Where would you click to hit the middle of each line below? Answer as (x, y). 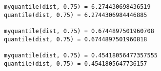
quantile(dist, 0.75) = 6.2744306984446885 (76, 15)
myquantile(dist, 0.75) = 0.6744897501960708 (79, 31)
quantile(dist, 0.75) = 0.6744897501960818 (76, 39)
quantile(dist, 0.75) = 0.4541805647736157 (76, 63)
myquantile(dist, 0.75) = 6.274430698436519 (77, 7)
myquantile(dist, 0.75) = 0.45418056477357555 (81, 55)
